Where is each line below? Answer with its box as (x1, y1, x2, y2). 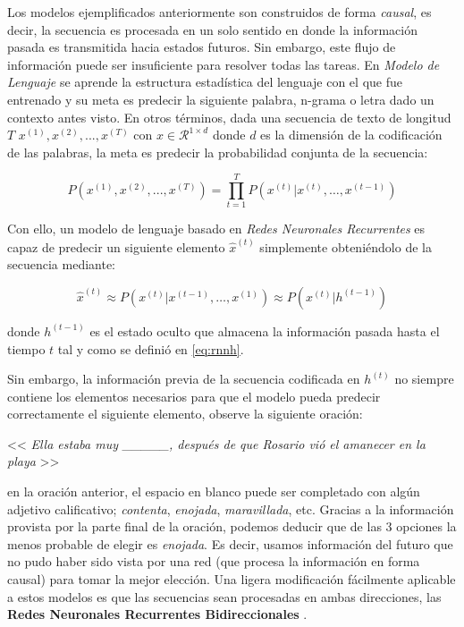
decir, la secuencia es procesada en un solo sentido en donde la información (7, 20, 418, 38)
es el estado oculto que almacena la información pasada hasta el (89, 321, 440, 340)
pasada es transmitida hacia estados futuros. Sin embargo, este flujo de (7, 38, 396, 56)
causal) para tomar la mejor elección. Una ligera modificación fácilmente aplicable (7, 570, 456, 589)
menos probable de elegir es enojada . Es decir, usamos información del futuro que (7, 534, 453, 553)
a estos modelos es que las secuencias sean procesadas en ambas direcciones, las (7, 587, 442, 606)
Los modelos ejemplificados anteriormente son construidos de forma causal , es (7, 3, 432, 21)
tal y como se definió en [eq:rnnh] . (57, 339, 244, 358)
